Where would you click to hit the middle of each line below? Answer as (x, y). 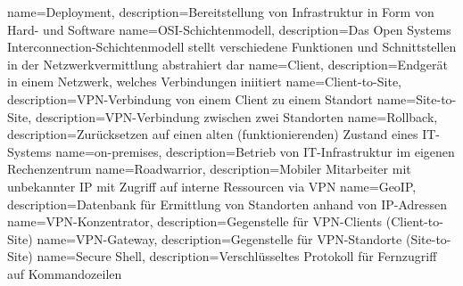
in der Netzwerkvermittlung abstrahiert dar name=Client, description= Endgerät (227, 64)
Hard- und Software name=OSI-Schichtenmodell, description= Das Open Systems (229, 29)
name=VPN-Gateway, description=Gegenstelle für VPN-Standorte (219, 238)
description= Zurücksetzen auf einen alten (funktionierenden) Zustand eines (213, 134)
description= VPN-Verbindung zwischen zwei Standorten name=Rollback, (236, 116)
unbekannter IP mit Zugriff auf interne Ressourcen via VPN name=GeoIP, (212, 186)
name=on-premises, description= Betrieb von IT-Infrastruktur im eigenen (255, 151)
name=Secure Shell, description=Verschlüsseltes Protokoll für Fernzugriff (237, 256)
